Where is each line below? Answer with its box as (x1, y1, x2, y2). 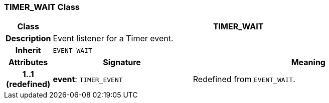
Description (6, 33, 51, 44)
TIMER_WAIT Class (4, 2, 80, 12)
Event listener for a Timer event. (53, 33, 174, 44)
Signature (103, 57, 141, 68)
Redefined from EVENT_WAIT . (193, 74, 295, 85)
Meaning (291, 57, 325, 68)
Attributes (9, 57, 48, 68)
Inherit (15, 45, 41, 56)
